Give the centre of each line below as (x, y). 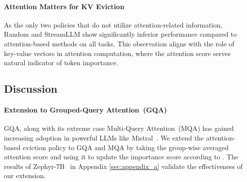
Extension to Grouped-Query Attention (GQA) (86, 110)
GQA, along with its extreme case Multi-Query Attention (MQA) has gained (119, 128)
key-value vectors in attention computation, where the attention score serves (117, 53)
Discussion (31, 89)
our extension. (25, 175)
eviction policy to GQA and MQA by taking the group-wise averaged (126, 147)
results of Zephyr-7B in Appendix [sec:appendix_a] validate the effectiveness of (123, 166)
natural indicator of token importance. (61, 63)
